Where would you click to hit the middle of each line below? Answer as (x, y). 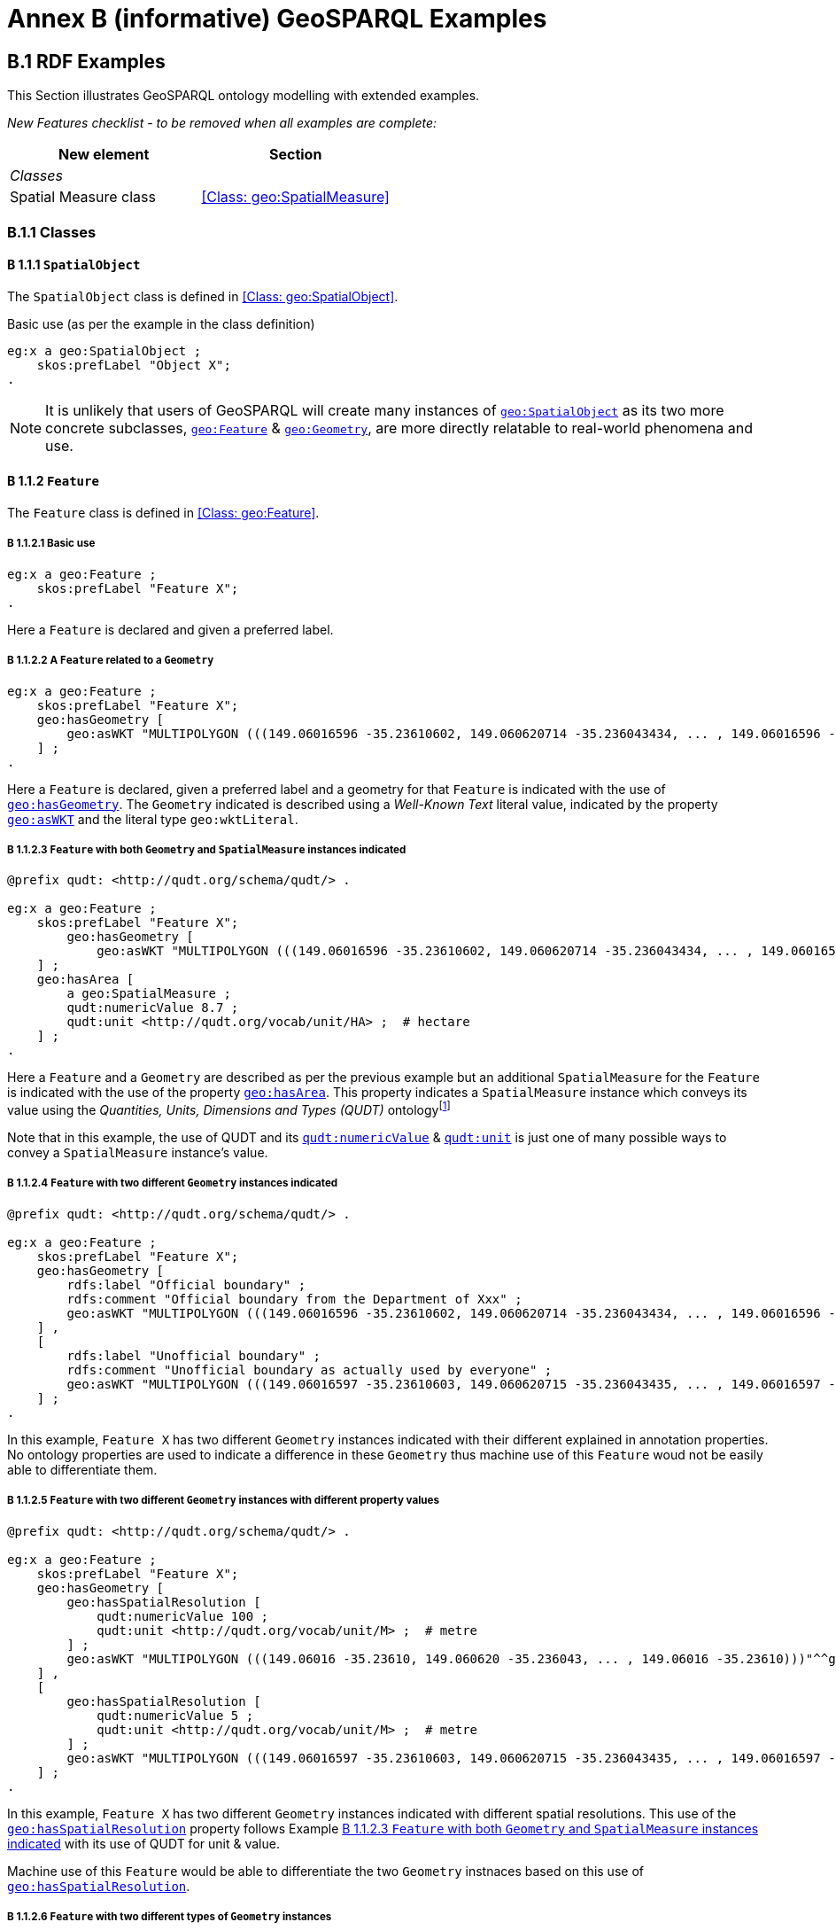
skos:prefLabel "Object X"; (134, 365)
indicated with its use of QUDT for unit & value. (143, 1843)
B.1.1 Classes (52, 232)
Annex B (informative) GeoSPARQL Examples (277, 19)
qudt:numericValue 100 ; (183, 1616)
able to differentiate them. (82, 1469)
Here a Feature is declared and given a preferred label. (170, 629)
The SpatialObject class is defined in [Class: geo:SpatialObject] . (203, 296)
